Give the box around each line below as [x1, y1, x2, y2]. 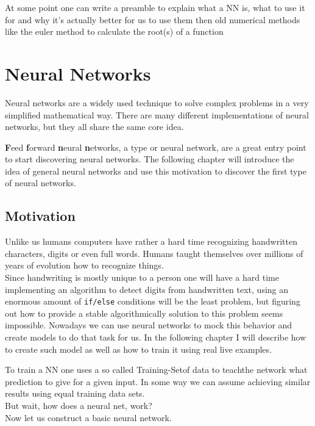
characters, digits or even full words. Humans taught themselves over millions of [5, 247, 303, 259]
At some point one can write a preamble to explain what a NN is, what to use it [5, 1, 305, 13]
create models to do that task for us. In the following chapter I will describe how [5, 331, 306, 344]
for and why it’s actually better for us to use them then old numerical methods [5, 13, 300, 26]
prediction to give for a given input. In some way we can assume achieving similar [5, 375, 311, 388]
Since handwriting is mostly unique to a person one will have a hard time [5, 271, 279, 284]
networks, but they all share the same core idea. [5, 120, 184, 133]
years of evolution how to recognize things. [5, 259, 164, 272]
